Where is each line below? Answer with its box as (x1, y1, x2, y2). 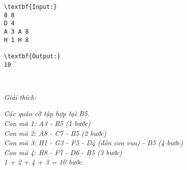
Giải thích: (4, 91, 37, 102)
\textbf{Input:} (4, 3, 57, 10)
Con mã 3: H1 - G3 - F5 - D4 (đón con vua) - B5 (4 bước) (4, 137, 183, 148)
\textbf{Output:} (4, 52, 61, 60)
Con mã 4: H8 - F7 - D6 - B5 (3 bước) (4, 147, 122, 157)
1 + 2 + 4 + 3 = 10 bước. (4, 157, 84, 167)
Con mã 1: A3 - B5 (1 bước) (4, 118, 91, 128)
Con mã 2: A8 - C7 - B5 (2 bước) (4, 127, 107, 138)
